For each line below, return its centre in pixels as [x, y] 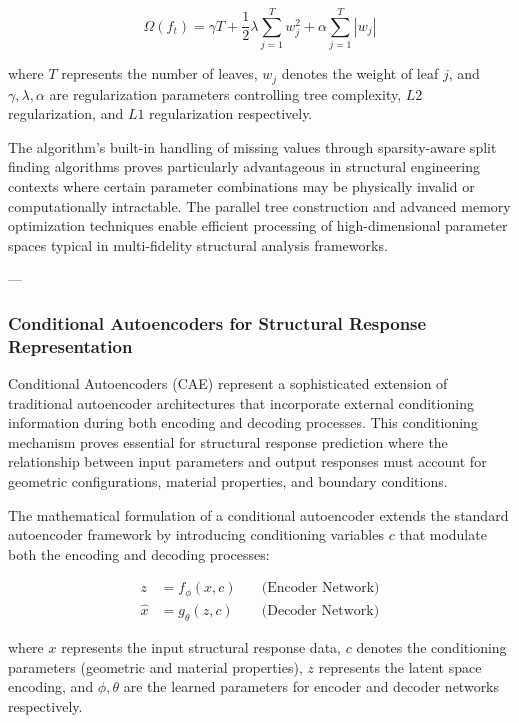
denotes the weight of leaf [360, 73]
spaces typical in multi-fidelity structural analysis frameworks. [198, 244]
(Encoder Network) [320, 588]
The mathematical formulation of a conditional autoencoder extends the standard [258, 514]
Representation [70, 345]
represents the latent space [400, 666]
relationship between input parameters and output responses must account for [247, 461]
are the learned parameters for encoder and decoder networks [311, 686]
